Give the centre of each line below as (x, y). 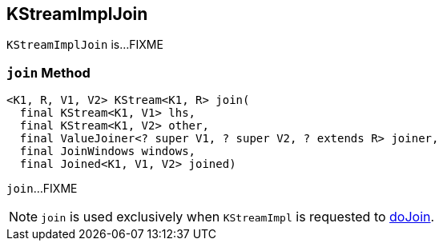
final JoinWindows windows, (108, 151)
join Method (48, 72)
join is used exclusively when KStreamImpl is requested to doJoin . (238, 217)
